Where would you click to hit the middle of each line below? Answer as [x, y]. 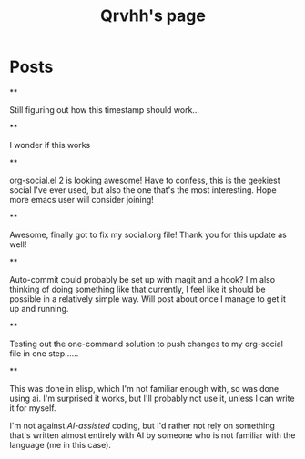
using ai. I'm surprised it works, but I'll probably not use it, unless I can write [152, 398]
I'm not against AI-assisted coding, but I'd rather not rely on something [142, 425]
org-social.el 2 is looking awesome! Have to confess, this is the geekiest [145, 180]
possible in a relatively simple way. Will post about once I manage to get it [148, 299]
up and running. [39, 308]
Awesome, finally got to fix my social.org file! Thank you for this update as [148, 234]
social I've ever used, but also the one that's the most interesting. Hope [143, 190]
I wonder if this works [50, 145]
